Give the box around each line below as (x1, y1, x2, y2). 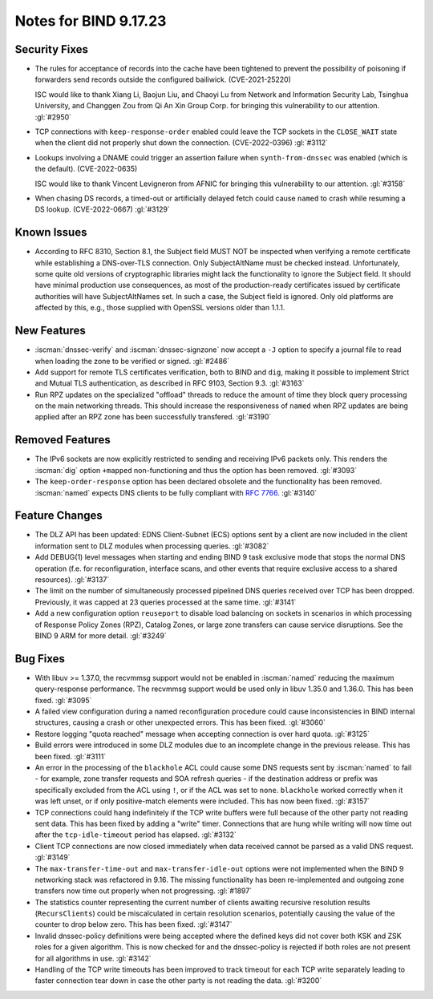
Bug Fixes (14, 652, 66, 665)
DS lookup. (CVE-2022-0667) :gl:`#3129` (34, 204, 170, 214)
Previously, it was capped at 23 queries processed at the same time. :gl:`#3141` (34, 597, 297, 607)
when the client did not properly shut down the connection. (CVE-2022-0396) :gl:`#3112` (34, 138, 329, 148)
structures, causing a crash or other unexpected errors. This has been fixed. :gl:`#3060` (34, 718, 326, 727)
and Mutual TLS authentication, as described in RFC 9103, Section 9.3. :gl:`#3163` (34, 378, 305, 388)
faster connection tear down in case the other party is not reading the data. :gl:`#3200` (34, 976, 322, 985)
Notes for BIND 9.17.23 (14, 12, 167, 30)
